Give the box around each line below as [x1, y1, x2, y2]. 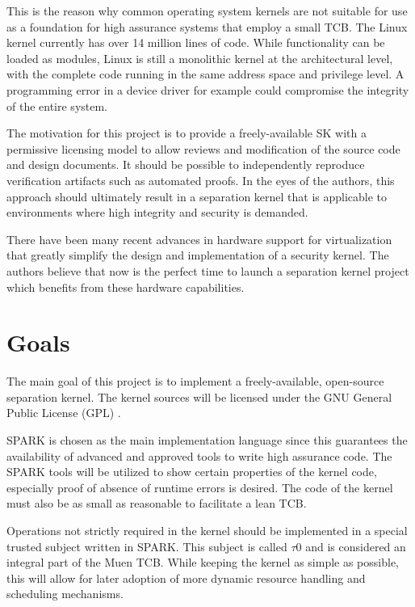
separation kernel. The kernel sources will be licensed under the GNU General [6, 388, 392, 405]
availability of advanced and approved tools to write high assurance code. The [6, 447, 392, 464]
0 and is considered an [296, 537, 406, 554]
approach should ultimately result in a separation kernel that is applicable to [6, 188, 388, 204]
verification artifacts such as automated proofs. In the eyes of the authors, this [6, 171, 395, 188]
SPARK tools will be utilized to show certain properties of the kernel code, [6, 463, 377, 480]
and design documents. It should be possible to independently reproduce [6, 156, 365, 173]
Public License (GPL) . [6, 404, 121, 421]
